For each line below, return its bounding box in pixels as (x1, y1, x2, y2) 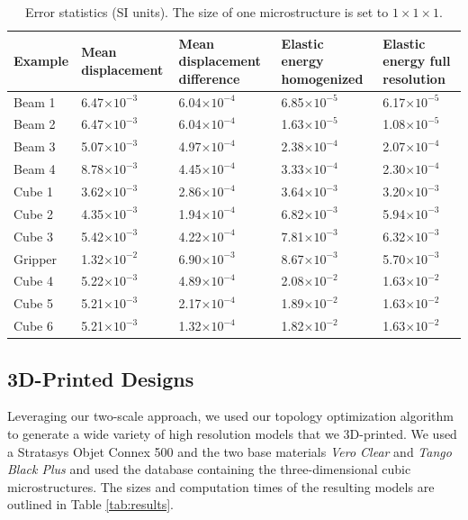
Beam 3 (13, 137, 56, 156)
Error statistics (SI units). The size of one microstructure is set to (25, 3, 389, 21)
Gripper (13, 249, 58, 268)
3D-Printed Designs (7, 364, 194, 392)
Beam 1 (13, 92, 56, 111)
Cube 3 (13, 226, 53, 245)
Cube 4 (13, 271, 53, 290)
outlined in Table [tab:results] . (7, 495, 174, 514)
